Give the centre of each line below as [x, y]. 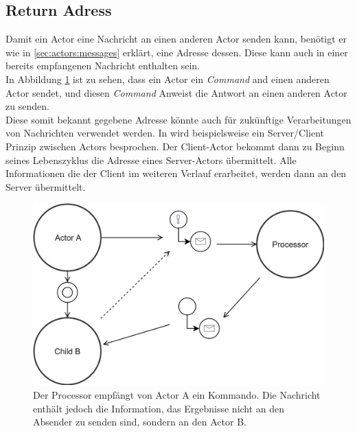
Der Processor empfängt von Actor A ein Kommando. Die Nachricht [177, 394]
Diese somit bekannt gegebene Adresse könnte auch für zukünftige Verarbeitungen [178, 119]
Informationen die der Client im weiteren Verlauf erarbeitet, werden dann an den [176, 173]
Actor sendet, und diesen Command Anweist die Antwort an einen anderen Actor [176, 92]
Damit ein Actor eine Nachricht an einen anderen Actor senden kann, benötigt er [176, 39]
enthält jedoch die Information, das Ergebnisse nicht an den [159, 408]
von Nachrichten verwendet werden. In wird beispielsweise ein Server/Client [165, 133]
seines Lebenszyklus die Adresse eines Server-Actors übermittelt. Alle [151, 160]
